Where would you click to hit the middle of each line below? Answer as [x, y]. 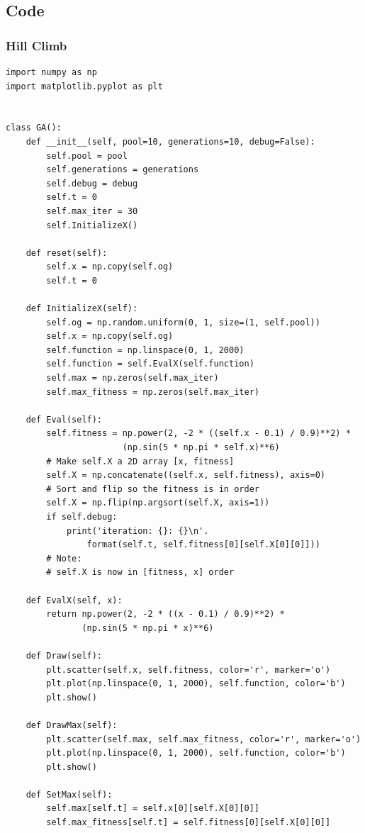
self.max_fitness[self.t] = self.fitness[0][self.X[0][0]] [189, 823]
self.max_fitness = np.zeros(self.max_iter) [153, 392]
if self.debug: [82, 517]
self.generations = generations [123, 170]
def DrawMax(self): [72, 725]
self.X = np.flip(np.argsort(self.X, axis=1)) [158, 503]
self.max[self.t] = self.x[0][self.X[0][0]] [153, 809]
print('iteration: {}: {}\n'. [137, 531]
